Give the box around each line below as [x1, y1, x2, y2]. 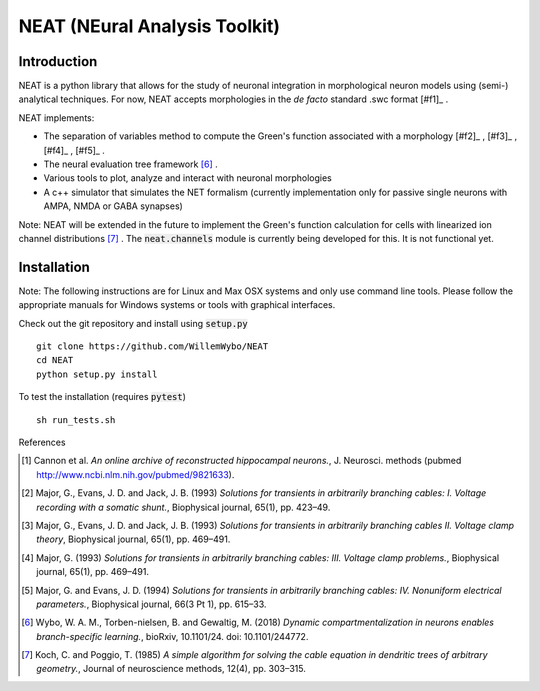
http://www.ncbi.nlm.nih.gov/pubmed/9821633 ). [36, 468, 235, 480]
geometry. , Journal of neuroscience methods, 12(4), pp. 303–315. [36, 663, 307, 675]
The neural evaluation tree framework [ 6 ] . [43, 158, 219, 170]
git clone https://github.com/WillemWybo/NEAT [36, 341, 269, 352]
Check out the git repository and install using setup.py [18, 317, 249, 329]
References [18, 436, 66, 448]
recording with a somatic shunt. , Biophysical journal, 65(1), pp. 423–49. [36, 501, 331, 513]
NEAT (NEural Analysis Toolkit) [18, 15, 280, 37]
